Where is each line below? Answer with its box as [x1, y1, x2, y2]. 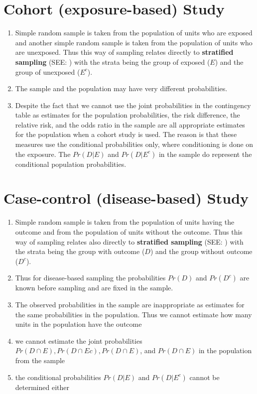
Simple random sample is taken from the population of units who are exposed [15, 27, 253, 38]
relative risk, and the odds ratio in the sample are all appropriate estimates [15, 119, 245, 130]
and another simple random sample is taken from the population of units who [15, 37, 253, 47]
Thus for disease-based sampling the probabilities [15, 272, 166, 283]
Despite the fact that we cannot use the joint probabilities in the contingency [15, 100, 251, 110]
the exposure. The [15, 148, 71, 159]
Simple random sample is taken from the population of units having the [15, 217, 235, 227]
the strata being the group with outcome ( [15, 246, 145, 257]
